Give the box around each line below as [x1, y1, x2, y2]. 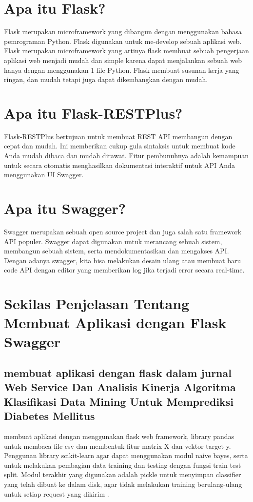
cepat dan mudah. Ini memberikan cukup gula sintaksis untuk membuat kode [4, 141, 235, 151]
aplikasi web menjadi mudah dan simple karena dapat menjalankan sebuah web [4, 55, 242, 65]
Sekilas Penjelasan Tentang [4, 293, 190, 314]
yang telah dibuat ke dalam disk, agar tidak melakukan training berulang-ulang [4, 479, 242, 489]
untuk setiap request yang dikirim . [4, 488, 109, 499]
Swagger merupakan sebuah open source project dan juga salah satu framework [4, 226, 242, 236]
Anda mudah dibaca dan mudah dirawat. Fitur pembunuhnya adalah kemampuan [4, 150, 249, 160]
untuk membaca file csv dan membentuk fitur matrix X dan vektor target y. [4, 440, 231, 451]
